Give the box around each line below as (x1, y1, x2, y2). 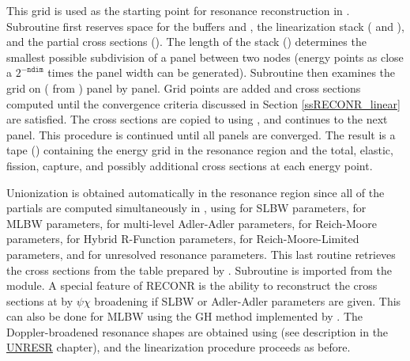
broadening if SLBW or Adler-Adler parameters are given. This (94, 292, 401, 309)
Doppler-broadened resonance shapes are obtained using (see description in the (6, 323, 389, 340)
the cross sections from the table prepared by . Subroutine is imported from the (6, 261, 392, 278)
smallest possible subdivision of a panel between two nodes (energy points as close (6, 48, 404, 65)
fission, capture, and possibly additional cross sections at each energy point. (6, 157, 373, 173)
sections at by (6, 292, 73, 309)
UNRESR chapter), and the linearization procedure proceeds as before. (6, 339, 351, 355)
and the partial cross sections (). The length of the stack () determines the (6, 33, 367, 50)
